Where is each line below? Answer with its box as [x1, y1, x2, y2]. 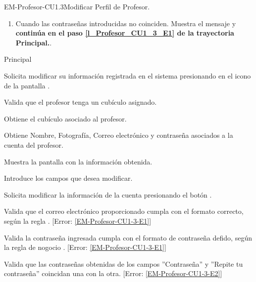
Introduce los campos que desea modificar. [4, 173, 133, 183]
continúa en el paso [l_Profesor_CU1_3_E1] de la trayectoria [15, 28, 234, 38]
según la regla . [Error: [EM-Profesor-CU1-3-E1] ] [4, 215, 152, 226]
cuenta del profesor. [4, 139, 63, 150]
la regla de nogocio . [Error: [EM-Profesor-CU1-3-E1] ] [4, 242, 166, 252]
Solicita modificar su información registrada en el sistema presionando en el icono [4, 70, 251, 81]
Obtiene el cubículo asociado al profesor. [4, 113, 127, 123]
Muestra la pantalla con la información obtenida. [4, 156, 153, 166]
